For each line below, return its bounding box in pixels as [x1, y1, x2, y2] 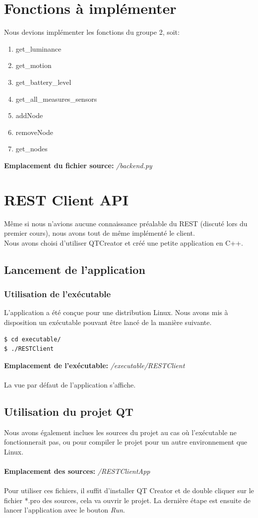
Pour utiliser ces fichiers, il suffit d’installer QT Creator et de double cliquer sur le [4, 485, 254, 496]
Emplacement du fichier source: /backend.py [4, 160, 152, 170]
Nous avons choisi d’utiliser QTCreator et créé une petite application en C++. [4, 237, 243, 248]
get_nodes [15, 143, 48, 154]
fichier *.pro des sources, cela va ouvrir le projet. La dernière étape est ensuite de [4, 495, 251, 505]
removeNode [15, 127, 53, 137]
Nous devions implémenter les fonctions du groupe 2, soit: [4, 27, 180, 37]
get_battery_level [15, 76, 71, 87]
